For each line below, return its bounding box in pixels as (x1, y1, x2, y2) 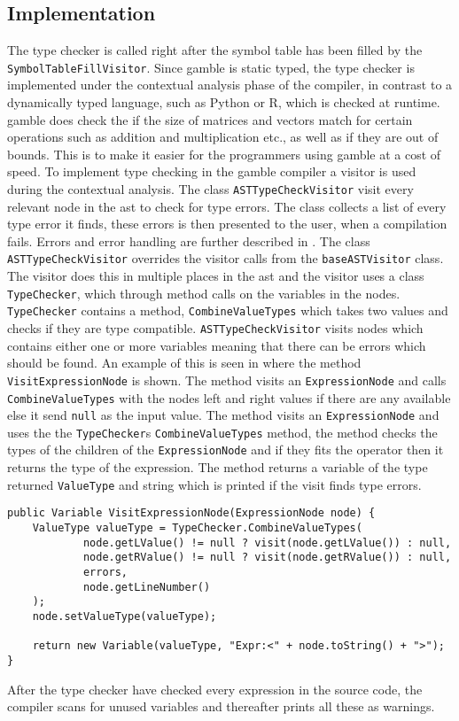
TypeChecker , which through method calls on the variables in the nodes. (7, 283, 401, 302)
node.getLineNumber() (82, 580, 211, 593)
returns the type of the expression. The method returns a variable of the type (7, 458, 428, 477)
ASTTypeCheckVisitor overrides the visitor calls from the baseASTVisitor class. (7, 249, 444, 267)
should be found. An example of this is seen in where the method (7, 353, 362, 372)
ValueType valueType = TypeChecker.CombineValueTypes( (32, 522, 362, 535)
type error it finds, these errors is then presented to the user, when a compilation (7, 214, 447, 233)
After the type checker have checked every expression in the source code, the (7, 679, 423, 698)
